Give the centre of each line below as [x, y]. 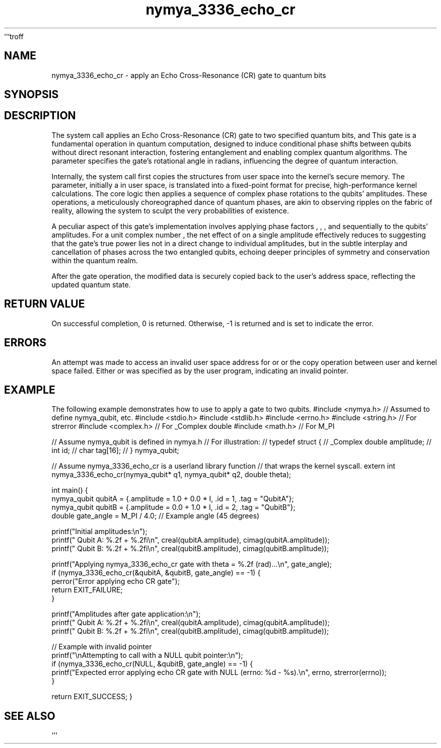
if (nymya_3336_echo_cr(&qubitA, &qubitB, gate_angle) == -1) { [156, 573]
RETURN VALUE [45, 304]
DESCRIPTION [40, 116]
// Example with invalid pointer [102, 647]
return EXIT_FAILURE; [87, 590]
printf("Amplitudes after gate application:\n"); [126, 614]
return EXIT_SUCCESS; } [92, 697]
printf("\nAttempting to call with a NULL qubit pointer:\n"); [147, 655]
